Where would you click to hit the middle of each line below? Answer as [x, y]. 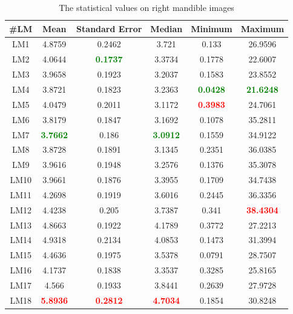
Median [166, 28]
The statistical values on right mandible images [146, 7]
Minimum [212, 28]
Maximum [262, 28]
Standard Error [109, 28]
